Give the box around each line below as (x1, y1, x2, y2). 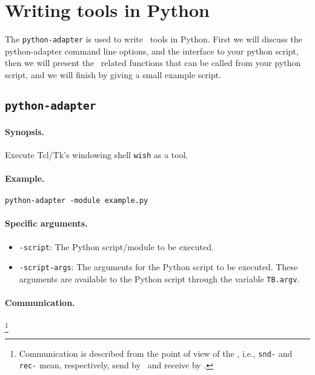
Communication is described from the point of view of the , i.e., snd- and (19, 347, 293, 359)
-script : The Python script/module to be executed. (19, 240, 214, 253)
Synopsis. (5, 125, 45, 138)
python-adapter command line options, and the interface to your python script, (5, 44, 299, 57)
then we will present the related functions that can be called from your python (5, 56, 301, 69)
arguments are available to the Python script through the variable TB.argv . (19, 272, 300, 285)
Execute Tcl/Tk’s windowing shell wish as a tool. (5, 148, 188, 161)
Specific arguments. (5, 217, 88, 230)
